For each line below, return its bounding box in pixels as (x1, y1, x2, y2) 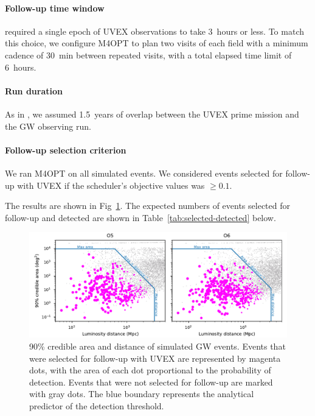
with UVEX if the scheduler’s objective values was (17, 178, 205, 191)
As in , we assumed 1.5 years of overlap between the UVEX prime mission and (5, 107, 299, 120)
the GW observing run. (5, 119, 91, 132)
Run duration (5, 84, 63, 97)
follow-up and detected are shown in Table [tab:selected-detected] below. (5, 211, 276, 224)
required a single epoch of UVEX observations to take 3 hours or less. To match (5, 24, 305, 37)
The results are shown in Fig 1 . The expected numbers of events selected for (5, 199, 290, 212)
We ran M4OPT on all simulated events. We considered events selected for (5, 166, 283, 179)
